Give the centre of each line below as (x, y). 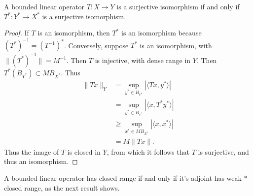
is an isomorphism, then (74, 33)
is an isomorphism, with (176, 45)
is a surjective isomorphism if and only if (178, 6)
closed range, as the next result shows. (62, 187)
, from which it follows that (148, 151)
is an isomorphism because (162, 33)
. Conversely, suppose (96, 45)
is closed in (84, 151)
